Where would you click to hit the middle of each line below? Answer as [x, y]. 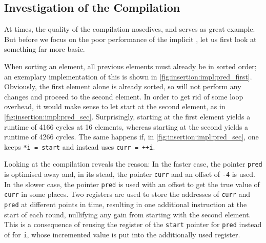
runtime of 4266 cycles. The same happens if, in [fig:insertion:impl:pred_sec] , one [131, 137]
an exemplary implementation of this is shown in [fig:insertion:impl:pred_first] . [128, 76]
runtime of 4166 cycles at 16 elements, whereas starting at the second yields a [126, 126]
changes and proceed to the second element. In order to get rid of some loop [124, 96]
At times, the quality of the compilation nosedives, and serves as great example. [130, 29]
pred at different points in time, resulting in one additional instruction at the [126, 204]
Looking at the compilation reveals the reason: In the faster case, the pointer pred [133, 164]
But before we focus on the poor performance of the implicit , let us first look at [130, 39]
